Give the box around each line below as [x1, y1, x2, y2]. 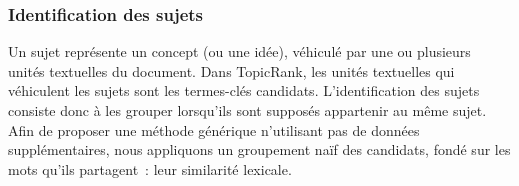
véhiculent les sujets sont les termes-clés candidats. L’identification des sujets [8, 80, 480, 101]
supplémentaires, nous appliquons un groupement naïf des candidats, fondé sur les [8, 139, 511, 160]
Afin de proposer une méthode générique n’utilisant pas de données [8, 119, 420, 140]
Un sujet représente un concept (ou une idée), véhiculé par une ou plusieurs [8, 41, 471, 62]
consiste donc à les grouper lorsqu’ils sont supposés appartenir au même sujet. [8, 100, 487, 120]
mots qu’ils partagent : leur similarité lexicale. [8, 158, 292, 179]
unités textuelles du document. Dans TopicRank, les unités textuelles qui [8, 60, 455, 81]
